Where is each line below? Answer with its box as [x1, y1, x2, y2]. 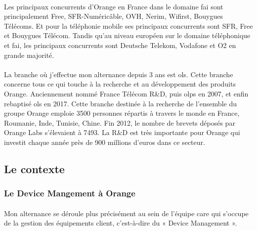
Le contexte [4, 161, 65, 176]
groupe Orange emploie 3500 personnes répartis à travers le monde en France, [4, 108, 240, 118]
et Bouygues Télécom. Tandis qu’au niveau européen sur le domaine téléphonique [4, 30, 251, 41]
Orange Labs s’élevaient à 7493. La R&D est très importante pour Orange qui [4, 127, 240, 138]
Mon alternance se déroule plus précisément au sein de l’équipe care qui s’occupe [4, 208, 249, 218]
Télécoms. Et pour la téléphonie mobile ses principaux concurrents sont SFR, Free [4, 20, 253, 31]
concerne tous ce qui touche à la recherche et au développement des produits [4, 79, 236, 89]
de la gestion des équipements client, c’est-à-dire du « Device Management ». [4, 218, 237, 228]
